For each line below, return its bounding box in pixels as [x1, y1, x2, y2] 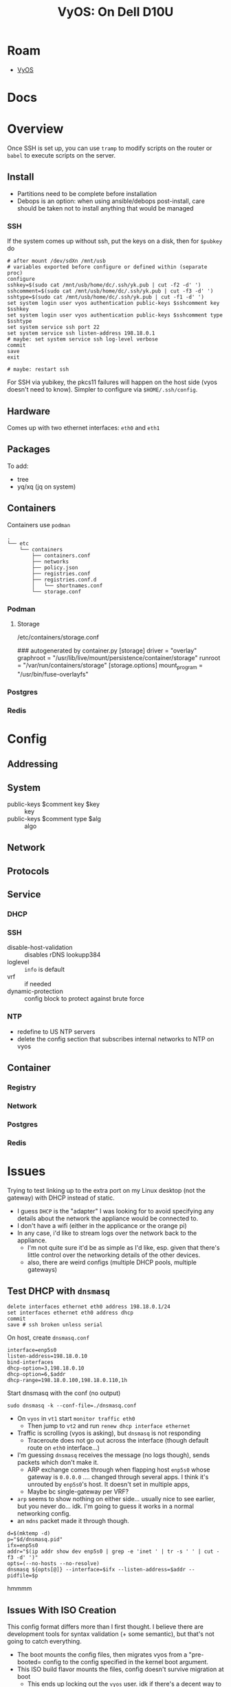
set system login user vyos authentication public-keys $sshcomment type [7, 312, 223, 319]
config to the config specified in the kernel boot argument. [43, 1658, 208, 1666]
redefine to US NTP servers [16, 1027, 96, 1036]
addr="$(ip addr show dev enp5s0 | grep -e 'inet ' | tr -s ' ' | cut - [7, 1548, 220, 1556]
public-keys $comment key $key [7, 800, 100, 808]
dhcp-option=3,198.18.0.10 [7, 1365, 85, 1372]
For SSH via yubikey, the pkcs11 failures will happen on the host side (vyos [7, 378, 218, 386]
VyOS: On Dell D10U [57, 4, 174, 20]
